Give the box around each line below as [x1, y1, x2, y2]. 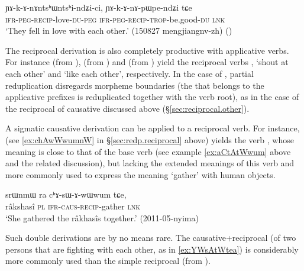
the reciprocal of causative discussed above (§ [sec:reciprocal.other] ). [5, 102, 250, 114]
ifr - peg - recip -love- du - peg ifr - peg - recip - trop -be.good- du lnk [5, 12, 225, 25]
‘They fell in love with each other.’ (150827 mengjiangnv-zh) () [5, 24, 232, 37]
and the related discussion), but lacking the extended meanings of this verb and [5, 157, 295, 169]
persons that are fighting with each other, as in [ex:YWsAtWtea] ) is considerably [5, 243, 299, 255]
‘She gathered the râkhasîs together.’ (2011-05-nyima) [5, 211, 199, 224]
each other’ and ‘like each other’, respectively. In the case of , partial [5, 67, 254, 79]
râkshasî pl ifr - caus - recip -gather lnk [5, 199, 140, 212]
